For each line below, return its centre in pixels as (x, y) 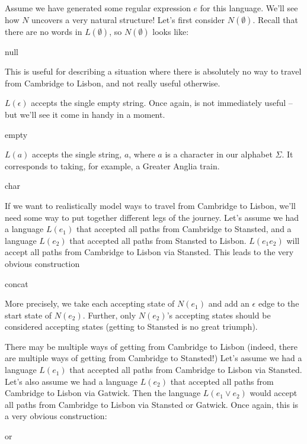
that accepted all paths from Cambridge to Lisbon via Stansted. (186, 370)
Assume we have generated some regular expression (98, 8)
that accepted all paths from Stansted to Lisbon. (158, 240)
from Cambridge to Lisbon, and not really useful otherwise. (113, 83)
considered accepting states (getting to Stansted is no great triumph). (131, 326)
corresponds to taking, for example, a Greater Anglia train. (112, 165)
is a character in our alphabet (219, 154)
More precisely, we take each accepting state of (90, 303)
